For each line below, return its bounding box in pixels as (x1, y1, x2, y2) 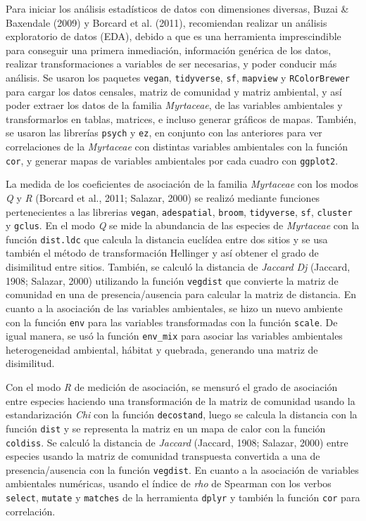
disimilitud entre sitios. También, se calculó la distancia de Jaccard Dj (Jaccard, (6, 259, 351, 274)
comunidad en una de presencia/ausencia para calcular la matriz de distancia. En (6, 287, 356, 302)
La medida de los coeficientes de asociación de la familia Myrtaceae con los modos (6, 176, 358, 191)
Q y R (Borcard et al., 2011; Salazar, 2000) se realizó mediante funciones (6, 190, 320, 205)
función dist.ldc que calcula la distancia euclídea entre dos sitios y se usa (6, 231, 328, 246)
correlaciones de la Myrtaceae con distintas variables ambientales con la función (6, 139, 348, 154)
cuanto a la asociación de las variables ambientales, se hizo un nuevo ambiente (6, 300, 343, 315)
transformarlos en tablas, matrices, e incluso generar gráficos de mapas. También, (6, 111, 357, 126)
